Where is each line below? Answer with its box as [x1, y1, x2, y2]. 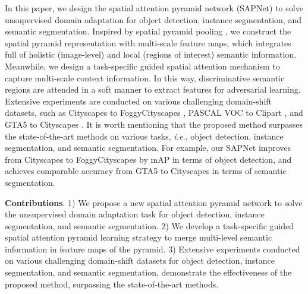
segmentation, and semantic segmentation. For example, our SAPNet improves [5, 141, 291, 154]
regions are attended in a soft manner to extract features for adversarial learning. [5, 83, 301, 96]
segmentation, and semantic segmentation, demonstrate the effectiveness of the [5, 266, 292, 279]
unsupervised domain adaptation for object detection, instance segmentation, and [5, 13, 301, 26]
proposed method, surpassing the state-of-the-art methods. [5, 277, 219, 290]
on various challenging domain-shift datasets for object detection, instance [5, 254, 275, 267]
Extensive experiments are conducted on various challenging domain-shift [5, 94, 272, 107]
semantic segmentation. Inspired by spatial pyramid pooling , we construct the [5, 25, 291, 37]
